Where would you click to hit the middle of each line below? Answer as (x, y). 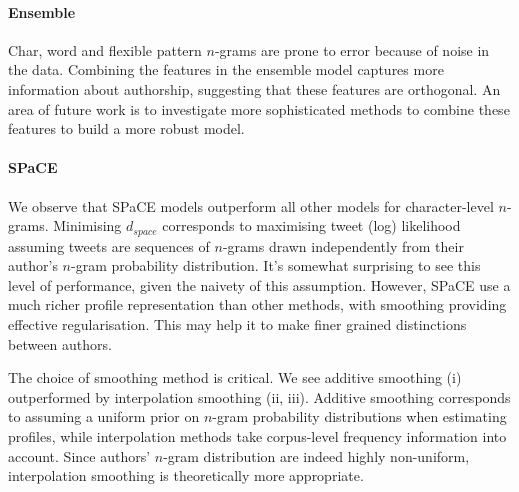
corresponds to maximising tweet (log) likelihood (311, 225)
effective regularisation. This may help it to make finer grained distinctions (237, 323)
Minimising (87, 225)
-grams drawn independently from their (343, 245)
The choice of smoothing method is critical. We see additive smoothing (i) (235, 377)
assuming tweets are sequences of (109, 245)
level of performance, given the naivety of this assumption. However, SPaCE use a (259, 284)
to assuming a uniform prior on (104, 416)
